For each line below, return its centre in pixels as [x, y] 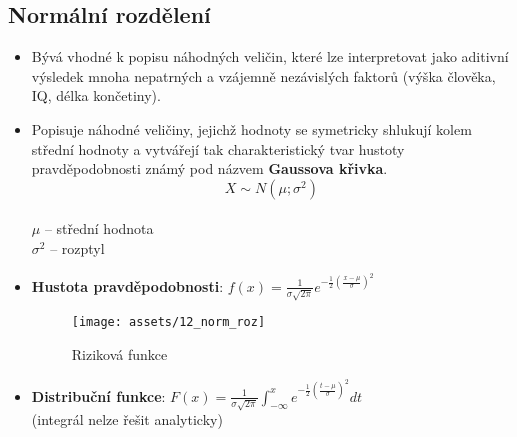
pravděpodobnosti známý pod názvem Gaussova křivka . [209, 168]
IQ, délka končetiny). [96, 95]
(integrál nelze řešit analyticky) [127, 419]
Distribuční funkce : [98, 395]
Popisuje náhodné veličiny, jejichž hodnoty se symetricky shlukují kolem [251, 128]
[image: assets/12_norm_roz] [168, 322]
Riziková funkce [119, 353]
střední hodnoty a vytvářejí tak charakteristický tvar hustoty [218, 148]
